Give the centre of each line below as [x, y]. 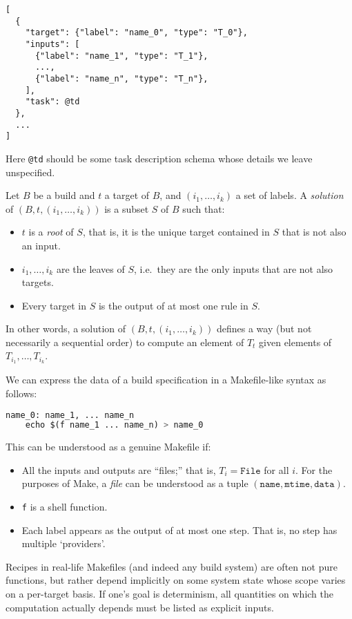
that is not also [314, 232]
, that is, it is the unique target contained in [176, 232]
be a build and [64, 195]
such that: [204, 208]
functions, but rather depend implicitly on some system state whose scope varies [176, 580]
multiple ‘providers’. [63, 543]
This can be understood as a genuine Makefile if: [108, 447]
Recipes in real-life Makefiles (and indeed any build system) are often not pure [172, 566]
